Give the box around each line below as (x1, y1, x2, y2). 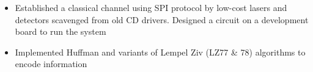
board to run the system (15, 25, 106, 38)
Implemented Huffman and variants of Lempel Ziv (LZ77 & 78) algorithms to (15, 45, 306, 58)
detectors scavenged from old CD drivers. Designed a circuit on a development (15, 13, 309, 26)
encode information (15, 57, 87, 70)
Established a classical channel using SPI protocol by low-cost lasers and (15, 1, 287, 13)
